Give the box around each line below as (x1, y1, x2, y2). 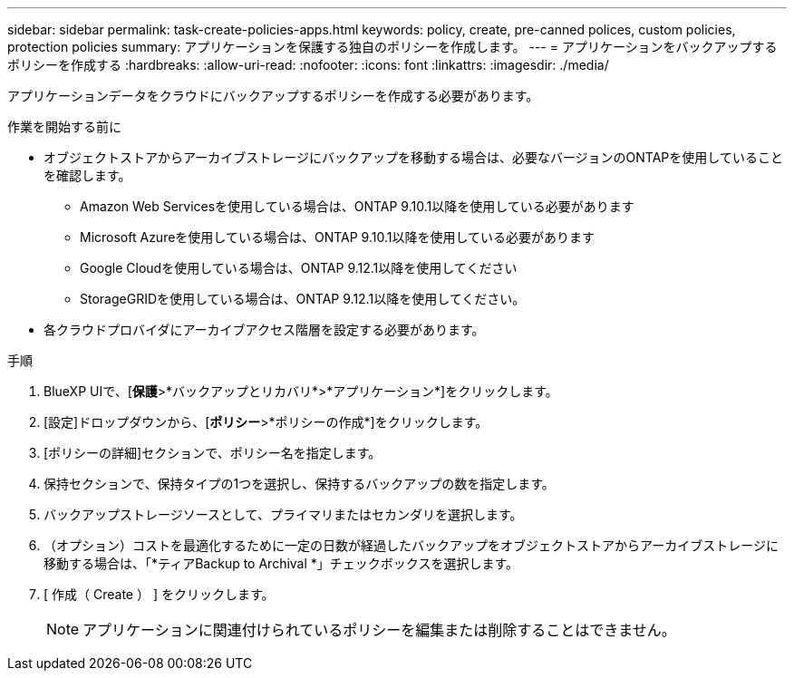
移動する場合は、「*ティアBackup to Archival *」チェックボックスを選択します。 (44, 556, 518, 571)
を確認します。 (44, 168, 131, 183)
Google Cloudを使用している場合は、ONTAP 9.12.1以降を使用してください (80, 260, 518, 276)
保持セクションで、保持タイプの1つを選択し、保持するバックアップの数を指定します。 (44, 476, 555, 491)
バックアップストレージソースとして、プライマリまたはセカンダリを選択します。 (44, 507, 523, 522)
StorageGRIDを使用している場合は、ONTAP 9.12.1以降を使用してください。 (80, 291, 526, 306)
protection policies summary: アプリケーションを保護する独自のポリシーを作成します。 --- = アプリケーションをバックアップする (7, 39, 778, 54)
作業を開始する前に (7, 119, 121, 134)
